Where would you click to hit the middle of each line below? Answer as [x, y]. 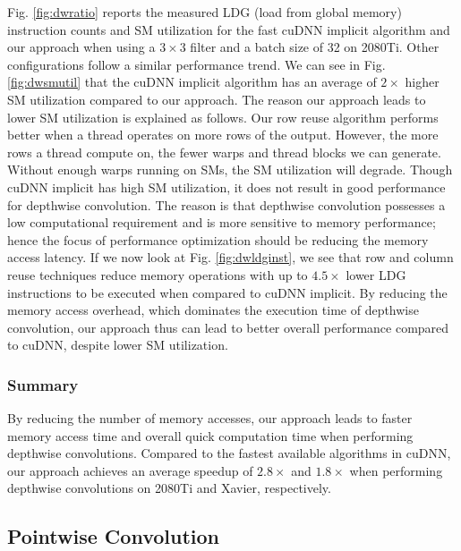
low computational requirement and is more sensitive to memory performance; [222, 222]
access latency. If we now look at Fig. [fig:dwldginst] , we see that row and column [230, 257]
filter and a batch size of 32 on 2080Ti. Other [315, 47]
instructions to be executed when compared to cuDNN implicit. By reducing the [227, 292]
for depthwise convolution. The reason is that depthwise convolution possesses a [226, 204]
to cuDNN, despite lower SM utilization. [118, 345]
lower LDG [376, 274]
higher [422, 82]
